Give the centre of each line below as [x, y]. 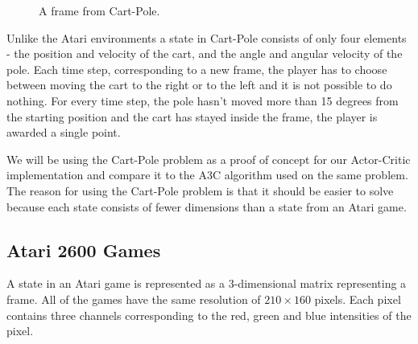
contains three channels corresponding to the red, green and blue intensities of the [209, 315]
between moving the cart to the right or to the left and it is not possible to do [199, 85]
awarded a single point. [64, 132]
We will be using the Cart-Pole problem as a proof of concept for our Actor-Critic [209, 159]
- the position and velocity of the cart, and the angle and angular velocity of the [205, 53]
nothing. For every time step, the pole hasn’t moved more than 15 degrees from [203, 100]
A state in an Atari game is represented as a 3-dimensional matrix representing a [207, 283]
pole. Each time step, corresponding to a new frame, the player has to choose [197, 69]
